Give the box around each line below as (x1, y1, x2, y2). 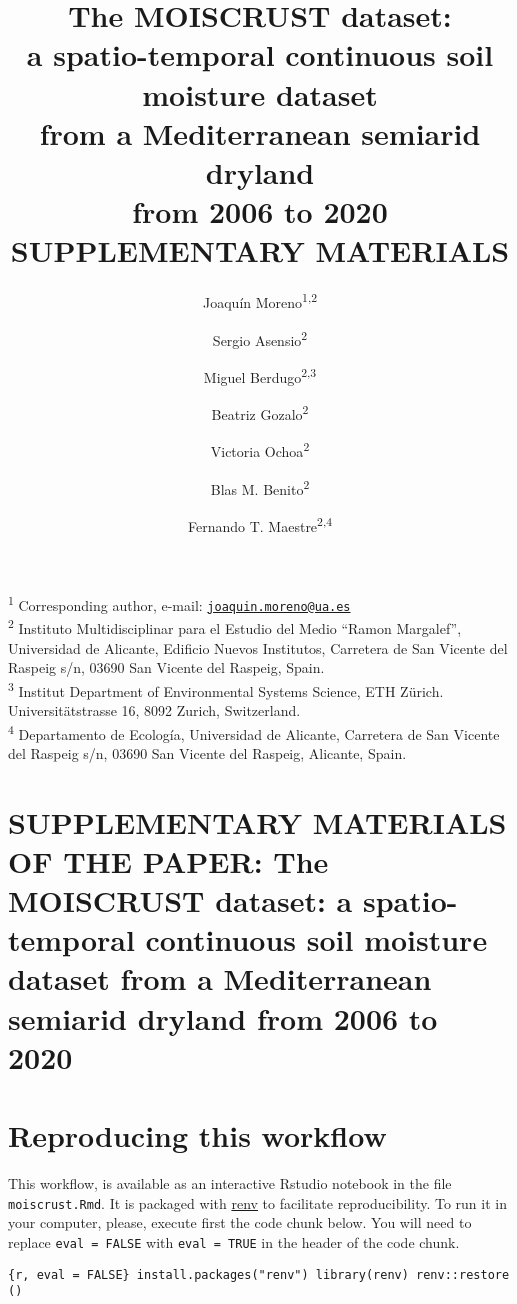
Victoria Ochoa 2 (210, 438, 310, 461)
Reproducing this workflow (8, 1115, 387, 1156)
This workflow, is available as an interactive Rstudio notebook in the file (8, 1173, 452, 1194)
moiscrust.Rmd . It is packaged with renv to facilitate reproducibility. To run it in (8, 1192, 507, 1213)
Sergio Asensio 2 (212, 326, 308, 350)
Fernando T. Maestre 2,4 (188, 512, 332, 536)
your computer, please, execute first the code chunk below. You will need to (8, 1212, 472, 1233)
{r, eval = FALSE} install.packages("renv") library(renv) (8, 1267, 409, 1282)
